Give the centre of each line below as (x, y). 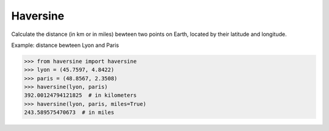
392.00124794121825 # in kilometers (80, 95)
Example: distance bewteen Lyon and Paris (65, 45)
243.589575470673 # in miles (69, 112)
